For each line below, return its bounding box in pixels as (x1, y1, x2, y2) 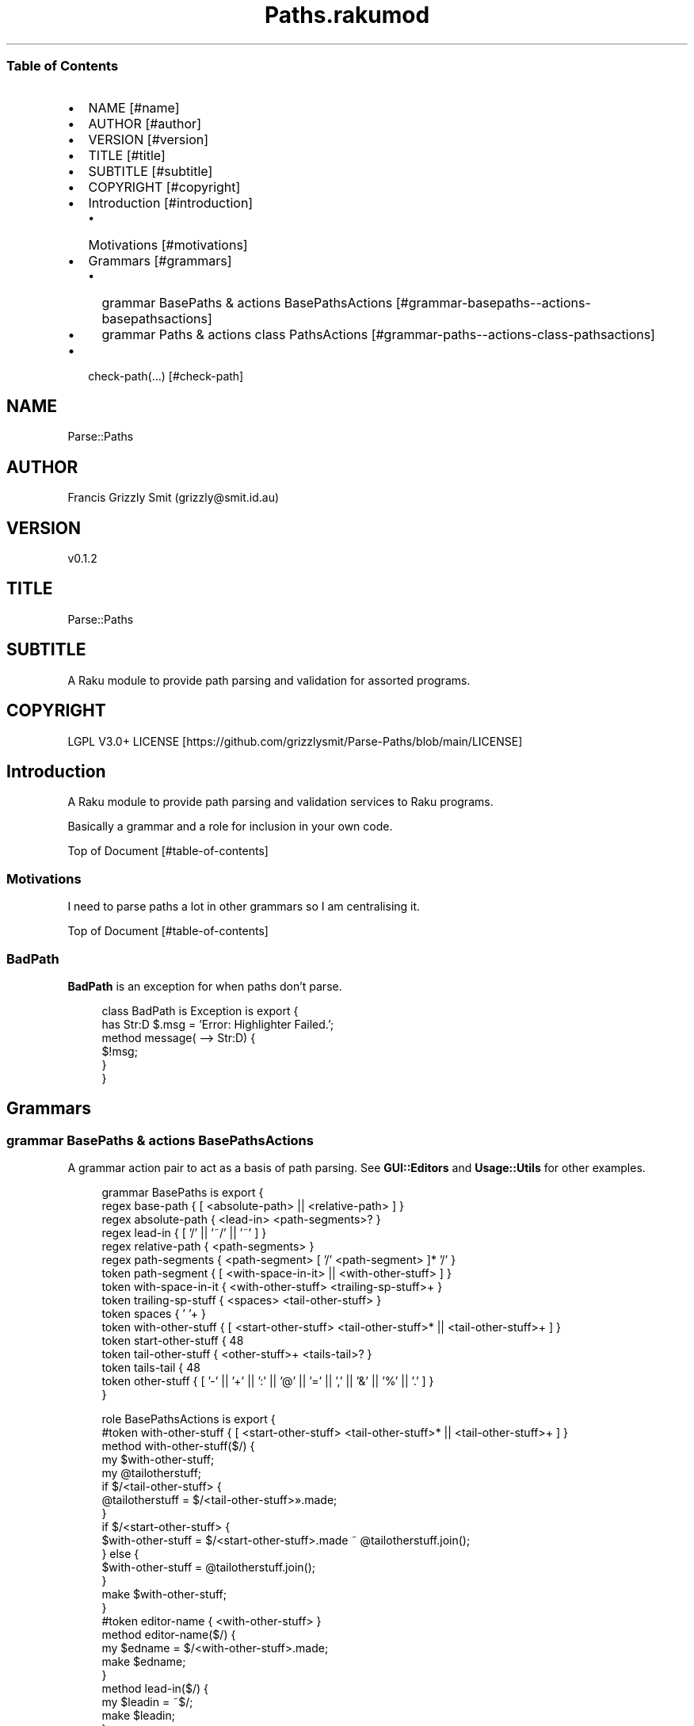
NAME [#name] (88, 99, 180, 116)
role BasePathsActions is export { (101, 1412, 276, 1426)
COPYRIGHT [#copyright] (88, 178, 241, 195)
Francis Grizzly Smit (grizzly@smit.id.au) (67, 491, 280, 505)
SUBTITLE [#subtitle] (88, 162, 213, 179)
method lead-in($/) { (101, 1682, 208, 1696)
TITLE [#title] (88, 147, 166, 163)
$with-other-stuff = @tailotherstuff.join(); (101, 1560, 315, 1575)
